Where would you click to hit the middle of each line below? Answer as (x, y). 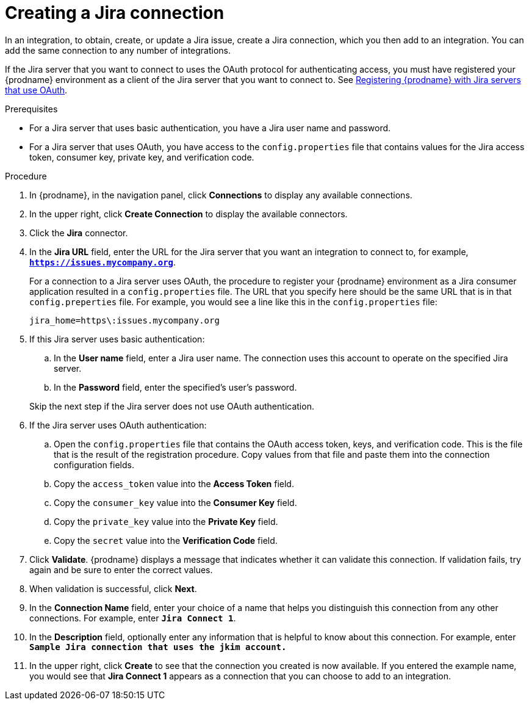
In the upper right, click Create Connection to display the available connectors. (189, 214)
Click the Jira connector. (79, 233)
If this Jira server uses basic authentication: (117, 339)
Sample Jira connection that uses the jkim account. (158, 647)
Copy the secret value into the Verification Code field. (166, 540)
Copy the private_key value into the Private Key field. (166, 521)
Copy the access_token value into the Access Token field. (174, 483)
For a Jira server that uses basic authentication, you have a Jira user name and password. (210, 128)
